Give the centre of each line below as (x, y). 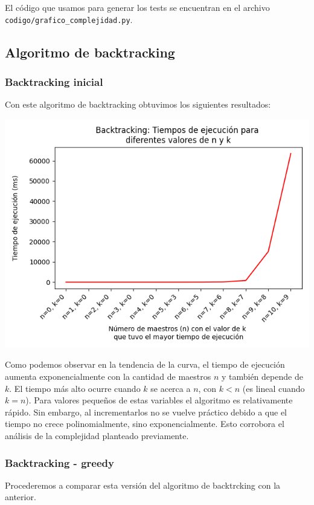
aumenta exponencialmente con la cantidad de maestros (108, 376)
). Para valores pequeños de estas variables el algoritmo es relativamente (159, 400)
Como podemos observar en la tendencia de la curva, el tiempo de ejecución (145, 364)
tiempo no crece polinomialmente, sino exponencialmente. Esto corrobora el (145, 424)
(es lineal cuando (274, 388)
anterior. (21, 497)
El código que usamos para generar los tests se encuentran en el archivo (137, 7)
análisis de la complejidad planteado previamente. (97, 435)
